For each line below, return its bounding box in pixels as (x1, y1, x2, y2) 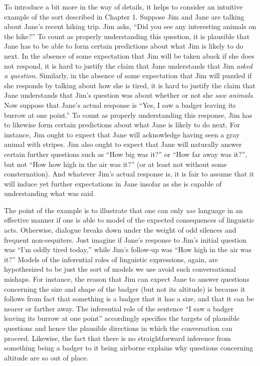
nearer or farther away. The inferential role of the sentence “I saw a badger (4, 303, 234, 313)
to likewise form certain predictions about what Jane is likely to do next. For (4, 119, 240, 130)
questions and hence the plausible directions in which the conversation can (4, 323, 232, 333)
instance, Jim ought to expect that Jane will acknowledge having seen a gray (4, 129, 240, 139)
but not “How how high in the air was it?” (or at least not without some (4, 158, 227, 169)
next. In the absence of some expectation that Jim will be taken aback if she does (4, 50, 254, 61)
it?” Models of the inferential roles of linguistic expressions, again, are (4, 254, 218, 264)
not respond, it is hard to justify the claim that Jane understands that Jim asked (4, 60, 252, 71)
